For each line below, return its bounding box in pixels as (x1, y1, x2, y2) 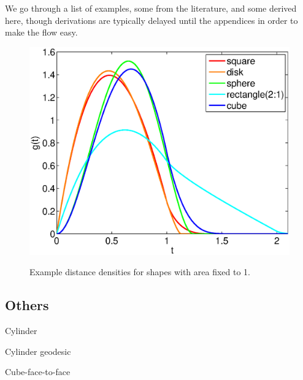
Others (5, 295, 49, 314)
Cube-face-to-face (5, 365, 71, 378)
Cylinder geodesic (5, 344, 71, 357)
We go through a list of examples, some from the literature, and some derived (5, 2, 297, 14)
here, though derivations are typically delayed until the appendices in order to (5, 13, 298, 26)
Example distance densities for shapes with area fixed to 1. (29, 265, 250, 278)
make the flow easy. (5, 26, 78, 39)
